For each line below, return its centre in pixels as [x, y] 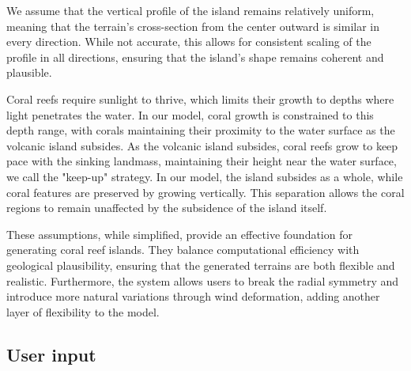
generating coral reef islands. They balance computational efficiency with [183, 250]
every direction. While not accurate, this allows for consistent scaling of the [189, 42]
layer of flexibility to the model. [83, 311]
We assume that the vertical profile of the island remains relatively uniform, [190, 10]
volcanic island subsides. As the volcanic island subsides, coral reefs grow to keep [202, 145]
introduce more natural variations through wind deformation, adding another [193, 296]
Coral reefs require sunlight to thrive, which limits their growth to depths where [200, 98]
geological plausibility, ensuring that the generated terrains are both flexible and [201, 265]
